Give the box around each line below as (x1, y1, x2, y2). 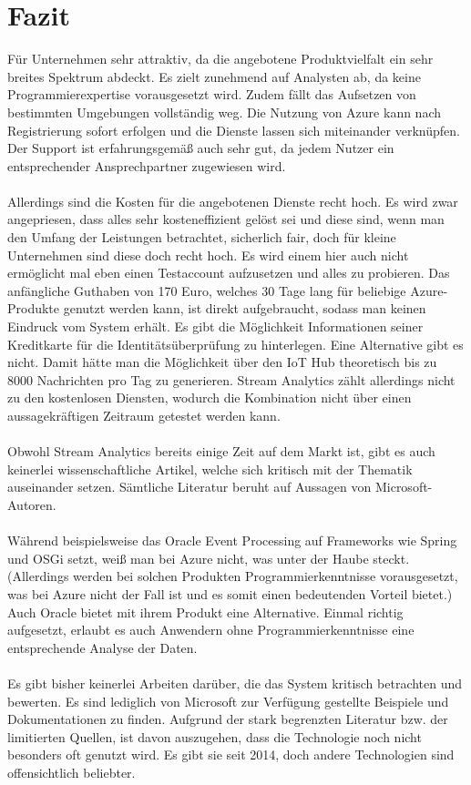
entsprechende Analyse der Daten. (7, 637, 198, 657)
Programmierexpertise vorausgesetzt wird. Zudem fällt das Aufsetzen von (7, 85, 416, 104)
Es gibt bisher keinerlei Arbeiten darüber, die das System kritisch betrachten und (7, 673, 463, 692)
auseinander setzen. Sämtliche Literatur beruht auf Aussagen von (7, 477, 372, 496)
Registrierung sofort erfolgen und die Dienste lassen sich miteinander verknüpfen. (7, 120, 460, 139)
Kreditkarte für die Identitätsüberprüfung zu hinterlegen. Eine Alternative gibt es (7, 334, 464, 353)
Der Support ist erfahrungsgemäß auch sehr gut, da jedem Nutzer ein (7, 138, 394, 158)
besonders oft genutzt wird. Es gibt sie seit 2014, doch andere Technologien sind (7, 745, 455, 764)
